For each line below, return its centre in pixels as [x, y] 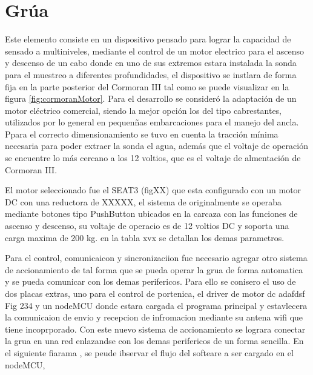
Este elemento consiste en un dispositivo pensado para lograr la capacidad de [148, 39]
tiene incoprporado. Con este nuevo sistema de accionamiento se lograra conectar [155, 329]
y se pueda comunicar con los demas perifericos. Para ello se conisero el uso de [150, 281]
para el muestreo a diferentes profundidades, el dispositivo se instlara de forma [151, 74]
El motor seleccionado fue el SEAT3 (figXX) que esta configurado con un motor [153, 190]
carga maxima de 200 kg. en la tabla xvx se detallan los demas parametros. [145, 237]
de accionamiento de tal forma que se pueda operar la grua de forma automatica [154, 269]
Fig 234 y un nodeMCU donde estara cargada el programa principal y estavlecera [156, 305]
